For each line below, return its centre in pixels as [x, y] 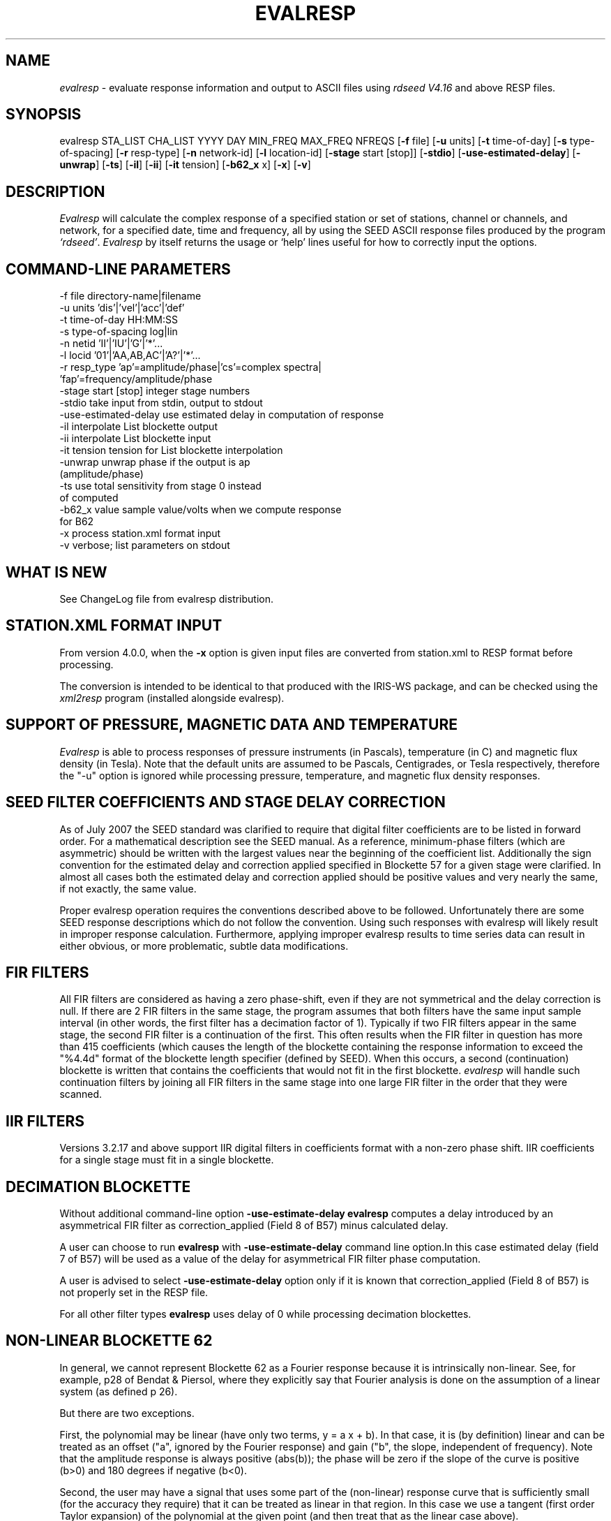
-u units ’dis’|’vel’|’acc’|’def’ [122, 308]
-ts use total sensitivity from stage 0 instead [160, 486]
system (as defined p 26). [119, 1391]
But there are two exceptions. [127, 1413]
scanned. [81, 1094]
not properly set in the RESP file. [134, 1293]
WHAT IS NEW [56, 572]
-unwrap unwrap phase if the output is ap [155, 462]
